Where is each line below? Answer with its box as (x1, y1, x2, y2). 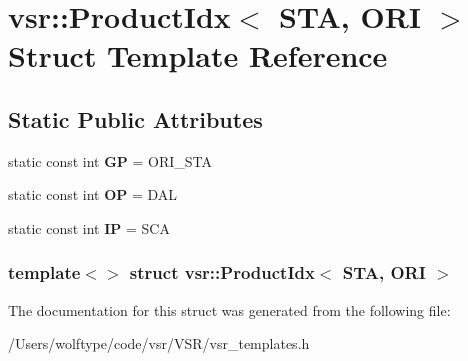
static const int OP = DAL (8, 184, 178, 205)
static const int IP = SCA (8, 217, 170, 238)
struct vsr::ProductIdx (129, 260, 315, 285)
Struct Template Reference (8, 35, 388, 76)
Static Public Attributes (8, 103, 263, 134)
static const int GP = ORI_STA (8, 150, 213, 171)
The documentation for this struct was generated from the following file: (8, 299, 451, 320)
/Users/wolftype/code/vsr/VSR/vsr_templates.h (8, 333, 310, 354)
